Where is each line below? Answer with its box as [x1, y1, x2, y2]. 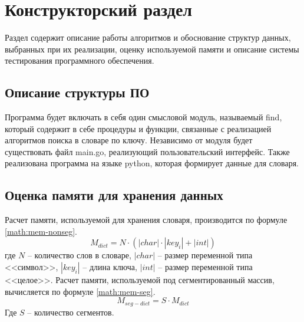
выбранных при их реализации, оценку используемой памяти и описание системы [5, 42, 299, 55]
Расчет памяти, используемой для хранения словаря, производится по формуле [5, 213, 288, 226]
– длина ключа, [82, 261, 137, 273]
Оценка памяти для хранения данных [5, 186, 223, 204]
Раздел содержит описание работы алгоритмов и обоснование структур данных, [5, 31, 291, 44]
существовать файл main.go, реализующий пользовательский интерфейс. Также [5, 145, 290, 157]
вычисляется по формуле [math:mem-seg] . [5, 285, 156, 297]
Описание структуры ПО [5, 83, 150, 101]
